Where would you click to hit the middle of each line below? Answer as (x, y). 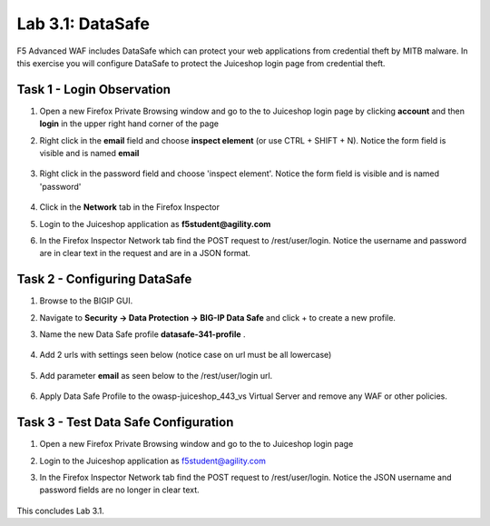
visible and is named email (89, 154)
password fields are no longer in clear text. (119, 490)
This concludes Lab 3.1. (60, 511)
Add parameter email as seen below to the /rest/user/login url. (156, 375)
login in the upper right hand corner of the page (129, 124)
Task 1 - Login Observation (94, 89)
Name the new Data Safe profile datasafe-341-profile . (142, 334)
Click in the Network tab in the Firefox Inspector (130, 207)
